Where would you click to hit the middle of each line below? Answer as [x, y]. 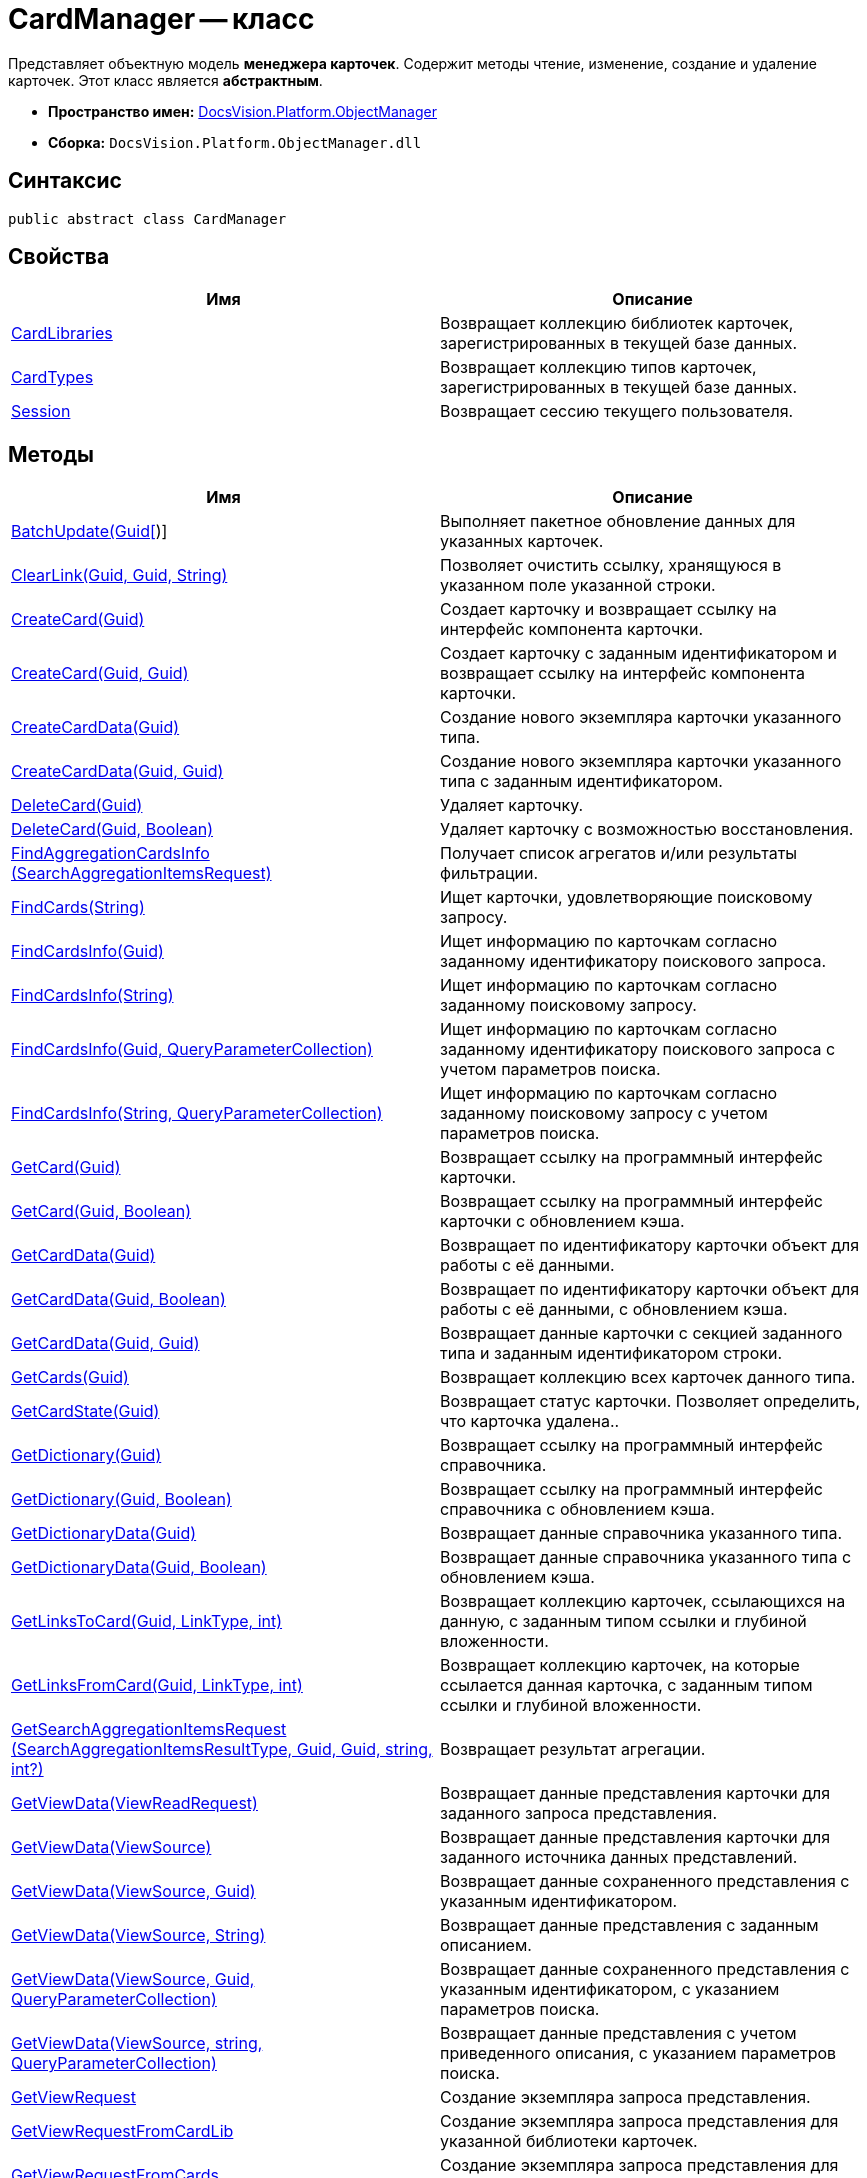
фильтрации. [489, 873]
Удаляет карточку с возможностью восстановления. [647, 829]
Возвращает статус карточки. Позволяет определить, [650, 1401]
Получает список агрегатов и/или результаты [619, 853]
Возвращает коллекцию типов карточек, [598, 367]
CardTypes [52, 377]
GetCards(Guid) [70, 1377]
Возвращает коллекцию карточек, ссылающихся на [643, 1601]
